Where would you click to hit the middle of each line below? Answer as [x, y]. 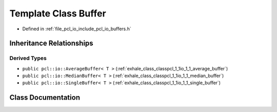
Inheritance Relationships [51, 43]
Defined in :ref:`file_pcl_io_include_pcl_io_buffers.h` [77, 29]
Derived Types [28, 58]
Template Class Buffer [58, 13]
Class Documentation [45, 98]
